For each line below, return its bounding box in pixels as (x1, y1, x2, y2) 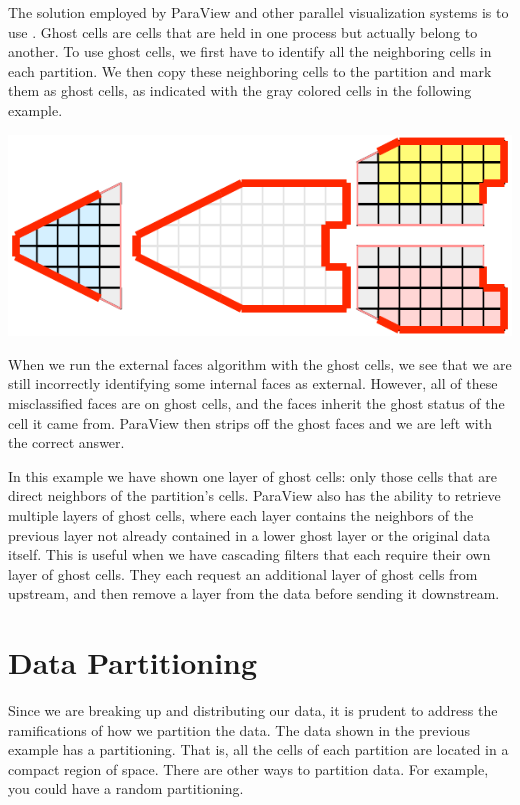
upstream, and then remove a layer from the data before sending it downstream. (8, 583, 500, 604)
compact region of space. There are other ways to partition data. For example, (8, 758, 489, 779)
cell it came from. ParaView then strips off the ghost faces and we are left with (8, 412, 492, 433)
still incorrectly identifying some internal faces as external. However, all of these (8, 373, 498, 394)
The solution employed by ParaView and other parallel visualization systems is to (8, 2, 509, 22)
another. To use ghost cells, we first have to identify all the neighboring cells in (8, 41, 492, 62)
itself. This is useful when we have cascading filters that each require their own (8, 544, 491, 565)
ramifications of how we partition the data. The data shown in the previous (8, 719, 470, 740)
